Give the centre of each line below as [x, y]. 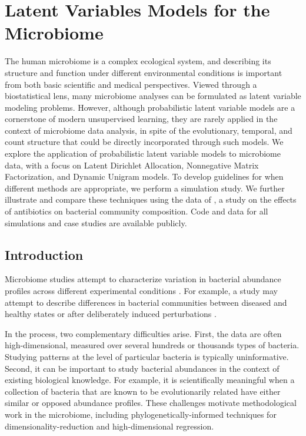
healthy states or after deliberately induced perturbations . [111, 314]
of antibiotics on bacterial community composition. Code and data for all [137, 211]
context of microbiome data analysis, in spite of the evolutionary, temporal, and [149, 130]
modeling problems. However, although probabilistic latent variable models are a [150, 107]
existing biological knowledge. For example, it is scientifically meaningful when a [150, 380]
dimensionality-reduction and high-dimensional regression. [109, 426]
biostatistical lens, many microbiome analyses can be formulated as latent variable [153, 96]
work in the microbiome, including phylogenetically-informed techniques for [141, 414]
